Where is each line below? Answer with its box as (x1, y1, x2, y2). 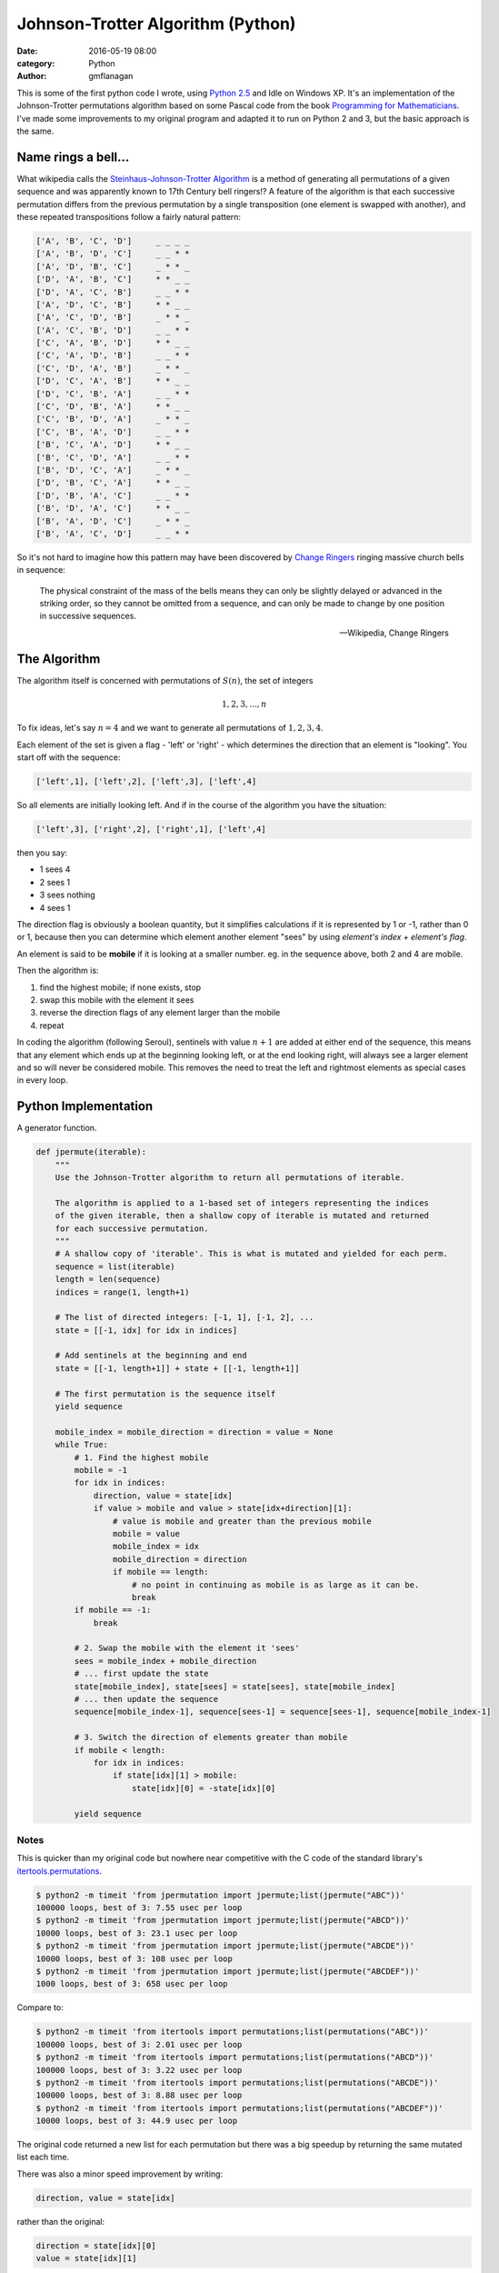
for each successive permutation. (55, 1223, 209, 1234)
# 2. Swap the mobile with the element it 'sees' (74, 1643, 300, 1654)
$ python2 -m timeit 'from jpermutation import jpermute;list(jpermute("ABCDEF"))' (35, 1966, 420, 1977)
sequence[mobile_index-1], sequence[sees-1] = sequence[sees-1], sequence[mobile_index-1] (74, 1707, 492, 1717)
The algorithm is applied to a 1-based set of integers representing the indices (55, 1197, 429, 1208)
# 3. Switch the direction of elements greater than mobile (74, 1732, 348, 1743)
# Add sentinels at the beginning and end (55, 1350, 247, 1361)
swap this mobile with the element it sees (39, 994, 195, 1005)
